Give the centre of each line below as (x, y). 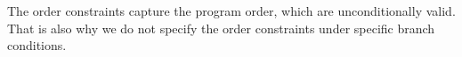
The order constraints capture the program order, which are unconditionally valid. (231, 11)
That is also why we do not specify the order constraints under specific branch (221, 28)
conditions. (37, 45)
